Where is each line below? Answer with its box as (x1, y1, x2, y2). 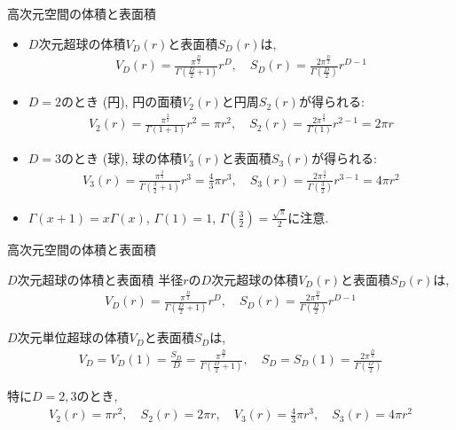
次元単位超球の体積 (17, 328, 130, 347)
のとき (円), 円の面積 (61, 92, 183, 111)
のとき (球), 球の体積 (61, 149, 183, 168)
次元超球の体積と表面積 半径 (17, 270, 184, 288)
